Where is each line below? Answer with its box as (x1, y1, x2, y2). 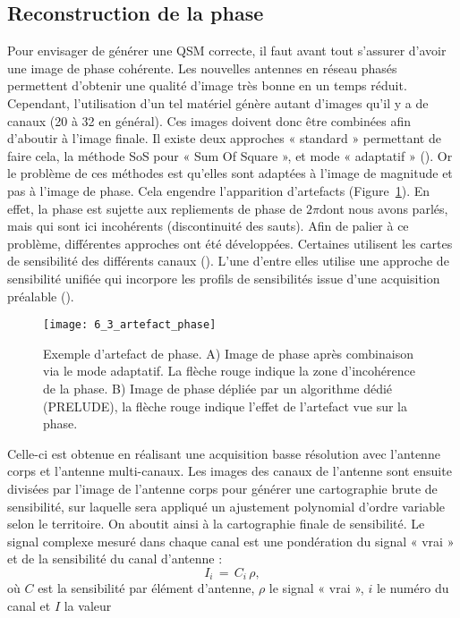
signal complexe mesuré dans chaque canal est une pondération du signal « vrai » (7, 531, 455, 550)
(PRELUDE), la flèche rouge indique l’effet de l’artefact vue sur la (43, 396, 407, 415)
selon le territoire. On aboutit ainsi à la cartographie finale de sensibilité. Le (7, 514, 425, 533)
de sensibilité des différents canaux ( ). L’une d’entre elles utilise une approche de (7, 251, 449, 270)
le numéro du (376, 579, 449, 597)
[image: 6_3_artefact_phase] (43, 318, 217, 332)
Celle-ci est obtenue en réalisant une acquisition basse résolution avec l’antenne (7, 444, 440, 462)
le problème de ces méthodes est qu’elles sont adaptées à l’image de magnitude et (7, 164, 453, 182)
